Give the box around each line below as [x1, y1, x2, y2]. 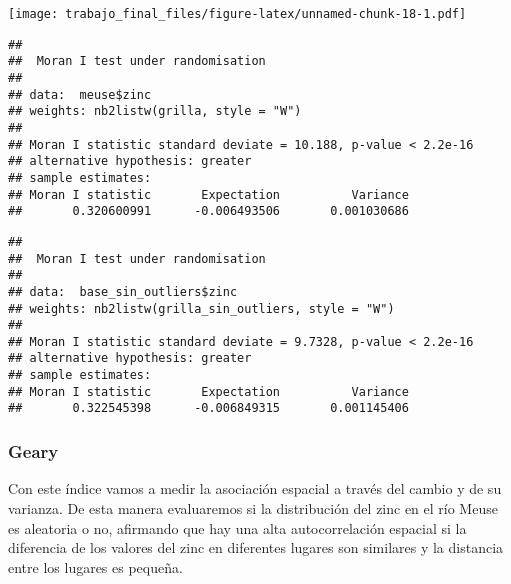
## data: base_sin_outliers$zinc [8, 284, 238, 299]
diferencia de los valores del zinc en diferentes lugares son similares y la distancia [8, 537, 504, 558]
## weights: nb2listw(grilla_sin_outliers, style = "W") [8, 301, 395, 316]
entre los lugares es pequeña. [8, 556, 183, 577]
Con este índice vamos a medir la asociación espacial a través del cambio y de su [8, 478, 502, 499]
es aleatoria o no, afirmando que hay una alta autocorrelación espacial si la [8, 517, 467, 538]
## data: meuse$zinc [8, 87, 152, 102]
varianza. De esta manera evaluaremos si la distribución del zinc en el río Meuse [8, 497, 498, 518]
